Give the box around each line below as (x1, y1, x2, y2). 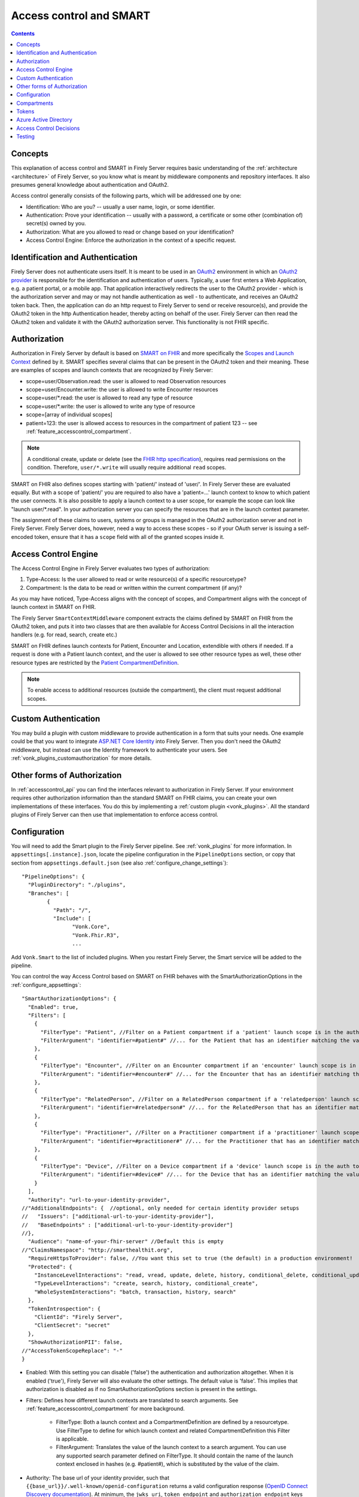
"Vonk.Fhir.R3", (72, 932, 120, 938)
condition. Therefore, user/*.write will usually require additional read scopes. (27, 464, 227, 471)
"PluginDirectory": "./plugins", (28, 881, 126, 889)
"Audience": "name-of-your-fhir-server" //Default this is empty (28, 1238, 224, 1245)
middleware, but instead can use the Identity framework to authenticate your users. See (11, 746, 227, 753)
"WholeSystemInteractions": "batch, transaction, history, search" (34, 1288, 236, 1295)
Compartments (16, 99, 54, 107)
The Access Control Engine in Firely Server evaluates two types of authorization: (11, 565, 210, 572)
